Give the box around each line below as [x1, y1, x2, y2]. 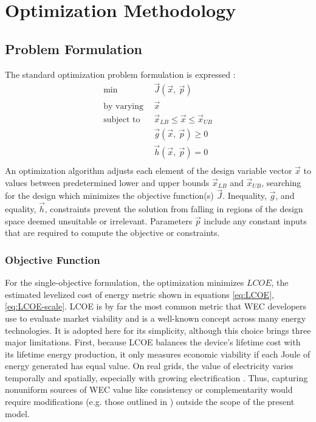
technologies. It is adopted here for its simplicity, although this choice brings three [5, 323, 311, 336]
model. [5, 407, 30, 420]
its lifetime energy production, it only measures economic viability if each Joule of [5, 347, 311, 360]
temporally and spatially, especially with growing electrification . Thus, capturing [5, 371, 308, 384]
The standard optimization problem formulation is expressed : [5, 67, 236, 80]
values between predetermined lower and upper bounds [5, 176, 210, 189]
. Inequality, [222, 189, 267, 202]
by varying [103, 102, 143, 111]
